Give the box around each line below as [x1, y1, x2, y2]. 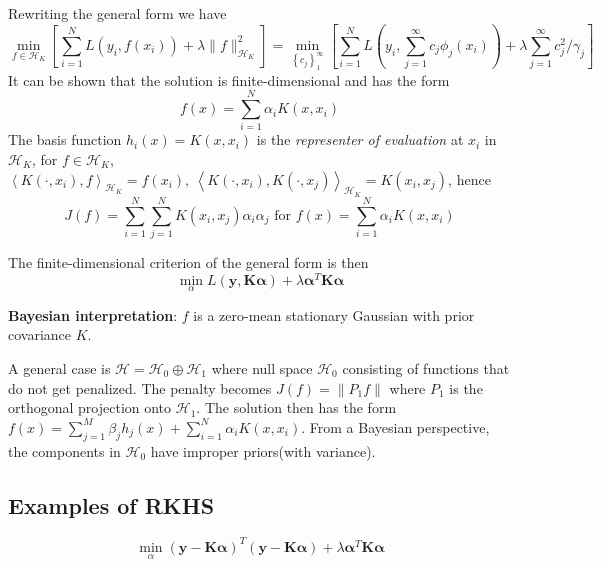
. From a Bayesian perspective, [301, 416, 490, 437]
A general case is [8, 358, 111, 378]
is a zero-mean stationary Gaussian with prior [193, 304, 475, 325]
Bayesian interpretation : [8, 304, 178, 325]
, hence [448, 168, 491, 189]
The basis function [8, 129, 122, 150]
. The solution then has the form [196, 397, 397, 418]
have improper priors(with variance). [150, 440, 376, 461]
